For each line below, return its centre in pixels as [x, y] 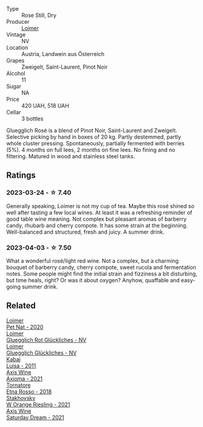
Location [17, 47]
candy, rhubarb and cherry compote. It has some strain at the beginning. [97, 225]
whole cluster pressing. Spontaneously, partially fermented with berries [95, 143]
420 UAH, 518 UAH [45, 106]
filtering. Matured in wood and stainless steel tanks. [71, 156]
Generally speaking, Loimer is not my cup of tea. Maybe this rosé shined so [101, 206]
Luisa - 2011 [21, 366]
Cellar [14, 112]
